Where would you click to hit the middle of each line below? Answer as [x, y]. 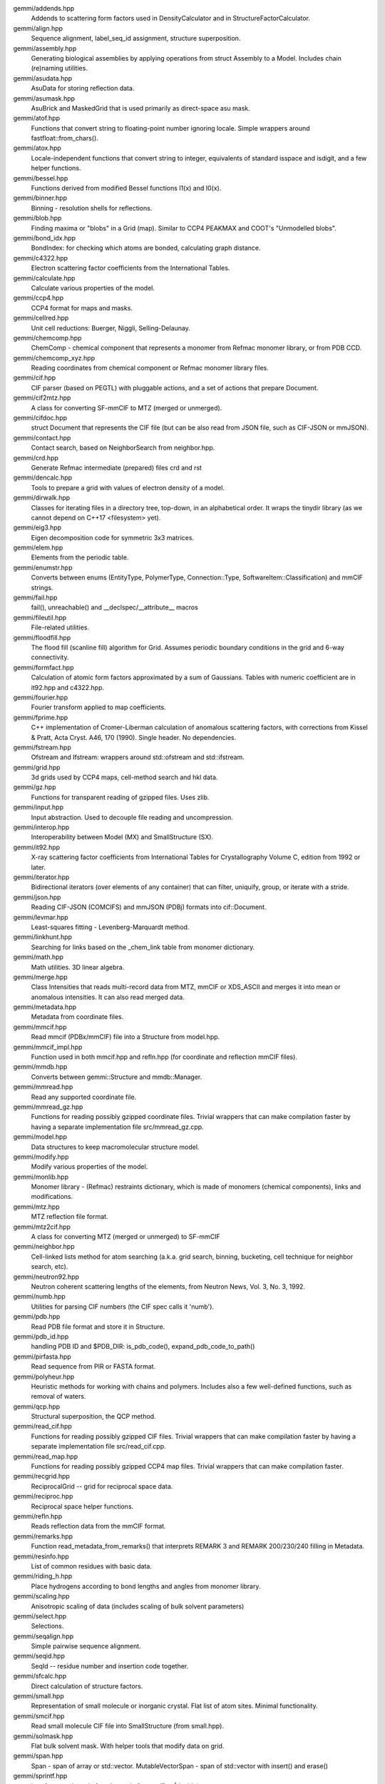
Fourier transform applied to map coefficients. [99, 707]
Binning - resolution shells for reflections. [92, 208]
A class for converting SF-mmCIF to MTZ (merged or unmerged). [127, 407]
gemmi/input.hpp [38, 807]
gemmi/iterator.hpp [41, 877]
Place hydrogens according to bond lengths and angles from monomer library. [146, 1586]
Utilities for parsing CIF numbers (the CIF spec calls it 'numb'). [122, 1307]
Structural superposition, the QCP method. [93, 1416]
